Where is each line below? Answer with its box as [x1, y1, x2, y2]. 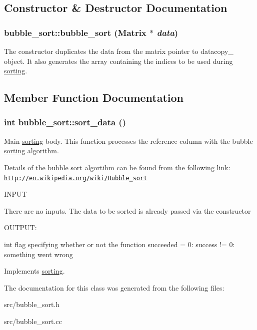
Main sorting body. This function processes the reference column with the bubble [4, 135, 253, 146]
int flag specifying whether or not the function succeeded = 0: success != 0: [4, 239, 235, 249]
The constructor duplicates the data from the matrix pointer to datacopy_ [4, 46, 233, 56]
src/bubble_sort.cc [4, 316, 62, 326]
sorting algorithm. [4, 145, 59, 156]
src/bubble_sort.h [4, 299, 60, 310]
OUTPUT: [4, 222, 37, 233]
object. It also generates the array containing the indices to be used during [4, 55, 233, 66]
